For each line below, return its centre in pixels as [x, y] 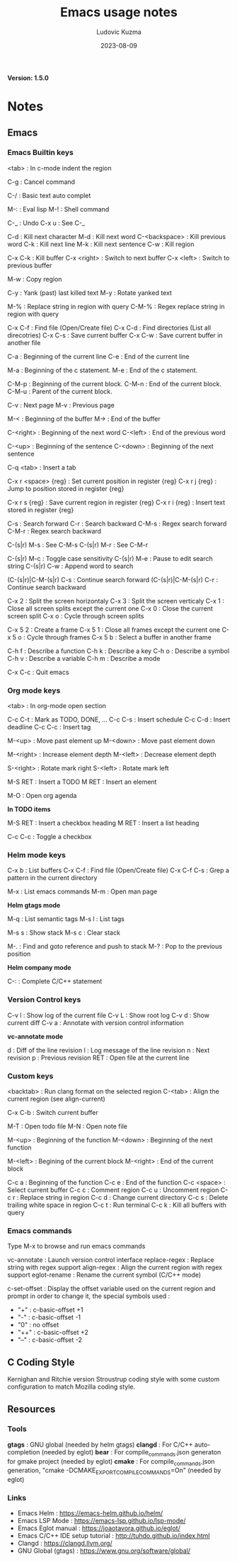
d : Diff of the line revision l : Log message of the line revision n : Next [109, 1050]
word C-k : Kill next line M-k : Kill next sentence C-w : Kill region [101, 244]
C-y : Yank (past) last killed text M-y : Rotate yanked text [89, 293]
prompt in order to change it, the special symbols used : [89, 1296]
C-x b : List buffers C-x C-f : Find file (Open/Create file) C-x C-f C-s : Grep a [118, 870]
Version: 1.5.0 [28, 78]
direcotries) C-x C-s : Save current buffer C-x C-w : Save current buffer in [115, 335]
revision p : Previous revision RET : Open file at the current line [98, 1058]
